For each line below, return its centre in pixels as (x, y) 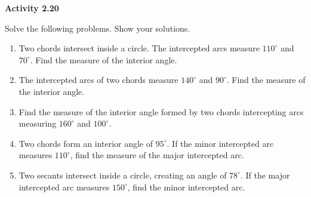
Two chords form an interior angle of (86, 143)
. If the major (265, 175)
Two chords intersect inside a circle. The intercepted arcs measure (139, 48)
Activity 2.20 (32, 8)
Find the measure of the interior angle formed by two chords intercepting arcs (161, 111)
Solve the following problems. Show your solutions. (98, 28)
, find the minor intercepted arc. (186, 187)
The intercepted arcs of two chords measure (98, 80)
